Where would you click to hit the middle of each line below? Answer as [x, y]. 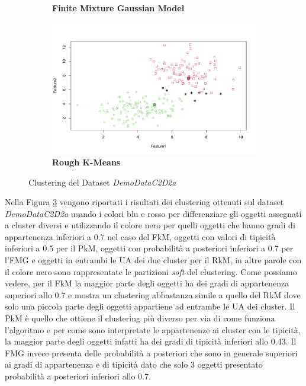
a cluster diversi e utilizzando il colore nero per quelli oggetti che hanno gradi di [150, 225]
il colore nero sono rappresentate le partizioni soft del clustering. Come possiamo [151, 271]
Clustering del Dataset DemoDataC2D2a [102, 182]
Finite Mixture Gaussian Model [118, 8]
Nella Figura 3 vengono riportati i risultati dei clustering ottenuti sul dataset [144, 202]
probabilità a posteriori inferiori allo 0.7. [78, 376]
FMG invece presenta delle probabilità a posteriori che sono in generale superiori [151, 352]
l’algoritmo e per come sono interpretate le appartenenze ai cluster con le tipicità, [153, 329]
